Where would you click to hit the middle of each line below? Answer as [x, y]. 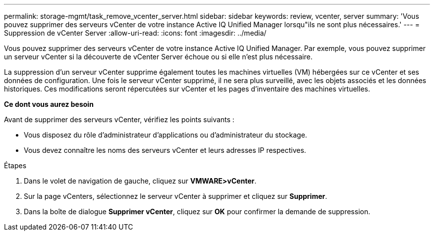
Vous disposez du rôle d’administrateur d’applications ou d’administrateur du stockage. [165, 135]
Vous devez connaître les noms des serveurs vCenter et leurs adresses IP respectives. [165, 150]
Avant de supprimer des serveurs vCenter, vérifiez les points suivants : [119, 119]
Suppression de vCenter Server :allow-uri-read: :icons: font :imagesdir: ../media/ [135, 33]
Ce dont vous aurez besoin [49, 104]
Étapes [15, 165]
